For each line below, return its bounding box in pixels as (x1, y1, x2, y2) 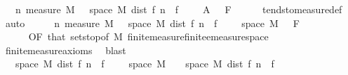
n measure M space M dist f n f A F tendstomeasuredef (15, 2, 342, 16)
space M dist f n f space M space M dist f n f (15, 56, 274, 71)
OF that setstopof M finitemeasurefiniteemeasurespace (28, 29, 269, 44)
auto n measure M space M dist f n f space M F (5, 15, 300, 30)
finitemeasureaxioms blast (5, 42, 126, 57)
